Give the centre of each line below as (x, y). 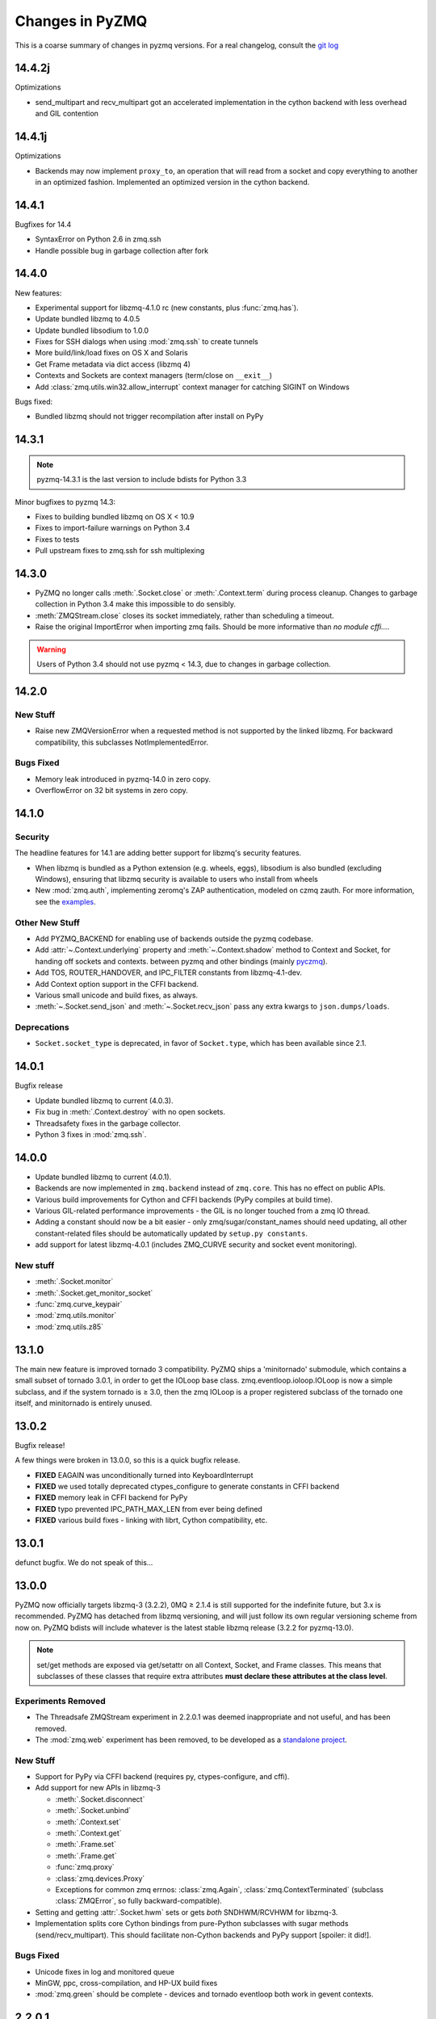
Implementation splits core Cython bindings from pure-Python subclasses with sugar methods (192, 1924)
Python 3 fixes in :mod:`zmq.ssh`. (91, 1134)
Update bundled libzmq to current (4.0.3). (104, 1100)
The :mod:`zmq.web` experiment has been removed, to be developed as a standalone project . (191, 1740)
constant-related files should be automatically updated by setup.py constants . (172, 1233)
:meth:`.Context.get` (88, 1832)
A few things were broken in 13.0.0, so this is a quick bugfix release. (128, 1460)
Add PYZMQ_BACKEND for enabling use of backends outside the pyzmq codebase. (174, 938)
